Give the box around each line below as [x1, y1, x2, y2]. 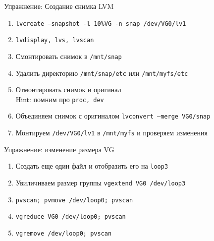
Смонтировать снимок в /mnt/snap [15, 51, 122, 61]
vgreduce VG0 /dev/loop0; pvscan [15, 213, 126, 221]
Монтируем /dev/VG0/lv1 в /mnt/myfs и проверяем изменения [15, 127, 208, 138]
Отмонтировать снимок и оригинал [15, 84, 121, 95]
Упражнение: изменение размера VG [4, 144, 114, 154]
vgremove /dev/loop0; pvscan [15, 230, 112, 237]
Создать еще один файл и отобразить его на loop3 [15, 161, 168, 171]
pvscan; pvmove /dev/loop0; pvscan [15, 196, 133, 204]
